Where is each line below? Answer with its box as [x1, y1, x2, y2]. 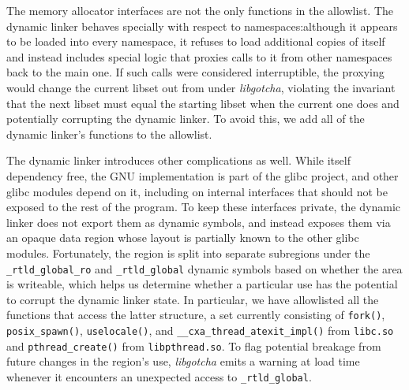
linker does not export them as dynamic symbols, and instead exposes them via [6, 214, 391, 230]
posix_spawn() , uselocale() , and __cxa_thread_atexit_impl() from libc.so [6, 322, 394, 338]
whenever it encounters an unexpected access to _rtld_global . [6, 368, 312, 384]
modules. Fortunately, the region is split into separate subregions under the [6, 244, 370, 261]
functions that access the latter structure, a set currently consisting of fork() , [6, 306, 385, 323]
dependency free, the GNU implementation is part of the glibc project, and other [6, 167, 399, 184]
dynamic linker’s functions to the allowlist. [6, 125, 212, 142]
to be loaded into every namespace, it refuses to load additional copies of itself [6, 33, 385, 50]
